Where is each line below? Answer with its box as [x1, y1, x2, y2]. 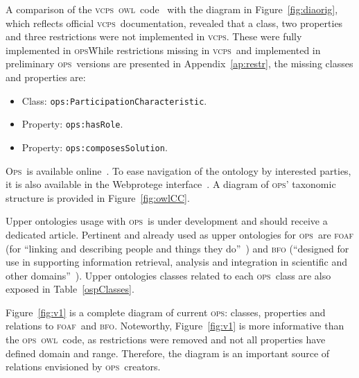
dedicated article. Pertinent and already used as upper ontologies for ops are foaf [6, 227, 354, 241]
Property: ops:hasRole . [21, 117, 123, 131]
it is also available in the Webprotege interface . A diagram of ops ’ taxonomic [6, 177, 336, 191]
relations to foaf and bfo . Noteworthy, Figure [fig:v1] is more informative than [6, 318, 344, 333]
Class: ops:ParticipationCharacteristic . [21, 93, 207, 108]
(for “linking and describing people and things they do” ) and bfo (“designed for [6, 241, 349, 255]
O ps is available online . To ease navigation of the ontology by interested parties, [6, 163, 351, 178]
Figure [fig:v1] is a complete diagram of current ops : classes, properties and [6, 304, 326, 319]
